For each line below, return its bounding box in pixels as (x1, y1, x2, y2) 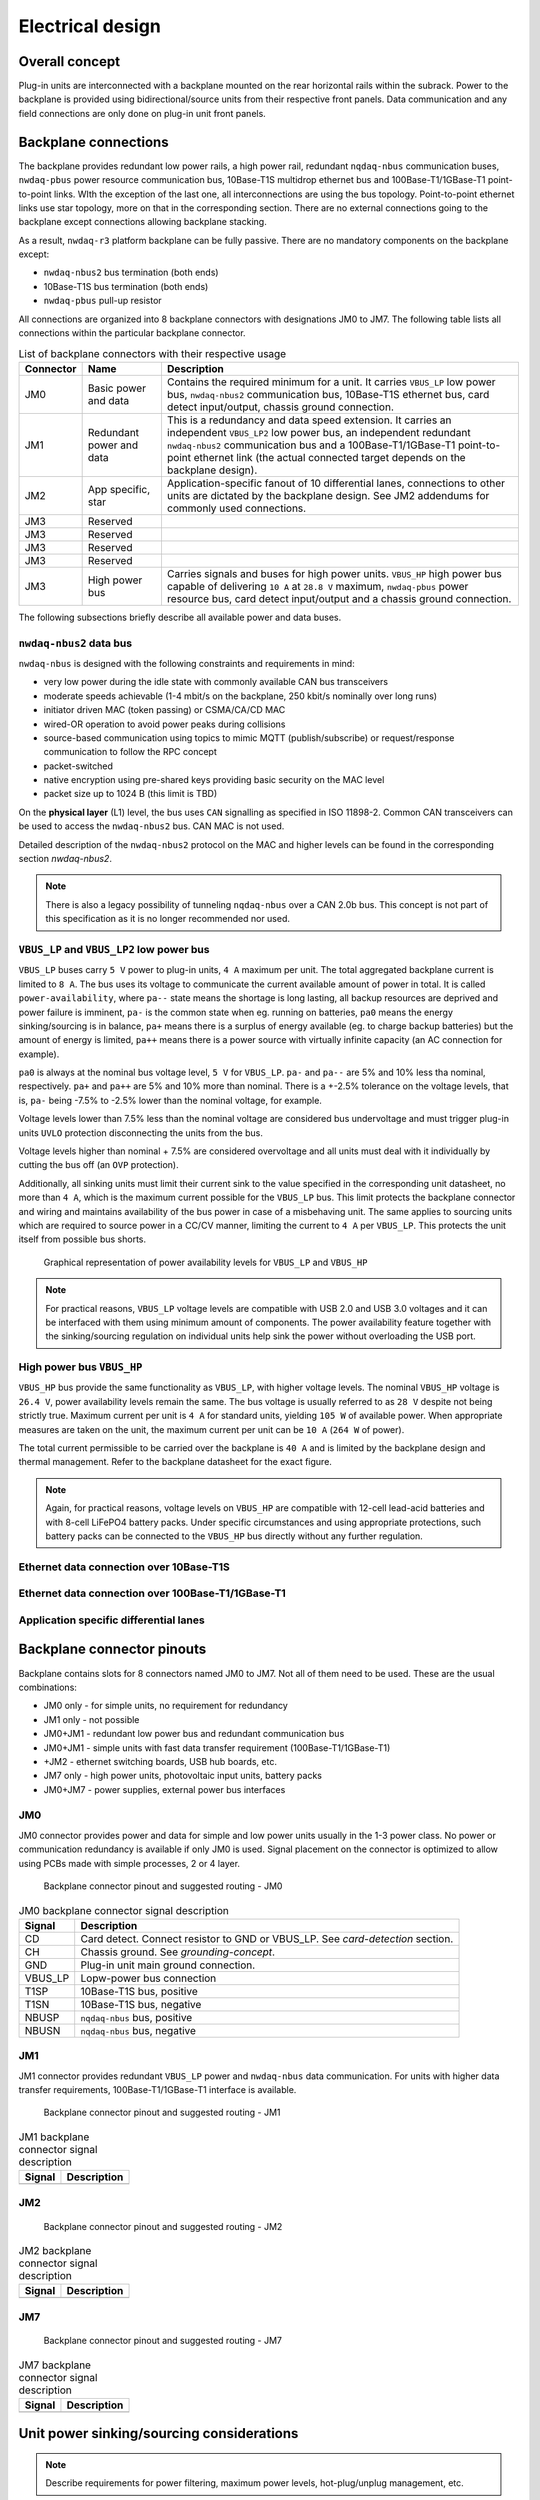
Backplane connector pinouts (18, 1641, 207, 1658)
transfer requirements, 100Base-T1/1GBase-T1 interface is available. (18, 2083, 297, 2095)
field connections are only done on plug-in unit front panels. (18, 107, 267, 119)
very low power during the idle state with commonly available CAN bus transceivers (43, 676, 389, 688)
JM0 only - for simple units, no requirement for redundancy (43, 1700, 289, 1712)
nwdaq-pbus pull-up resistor (43, 295, 162, 307)
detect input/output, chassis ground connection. (166, 400, 394, 414)
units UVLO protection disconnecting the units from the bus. (18, 1126, 264, 1139)
